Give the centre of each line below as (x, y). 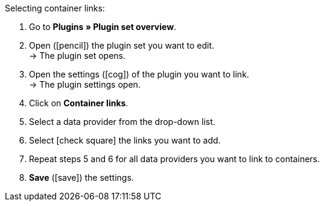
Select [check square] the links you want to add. (125, 140)
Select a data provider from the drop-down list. (122, 122)
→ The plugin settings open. (85, 84)
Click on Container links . (79, 103)
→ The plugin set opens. (78, 56)
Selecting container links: (55, 8)
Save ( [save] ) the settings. (81, 177)
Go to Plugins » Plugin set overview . (103, 27)
